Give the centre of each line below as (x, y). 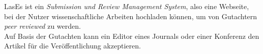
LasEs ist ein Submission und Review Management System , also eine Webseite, (127, 6)
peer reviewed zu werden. (42, 26)
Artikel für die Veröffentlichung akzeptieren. (72, 46)
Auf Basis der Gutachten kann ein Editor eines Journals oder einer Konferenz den (132, 36)
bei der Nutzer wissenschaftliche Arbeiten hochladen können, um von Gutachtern (131, 16)
